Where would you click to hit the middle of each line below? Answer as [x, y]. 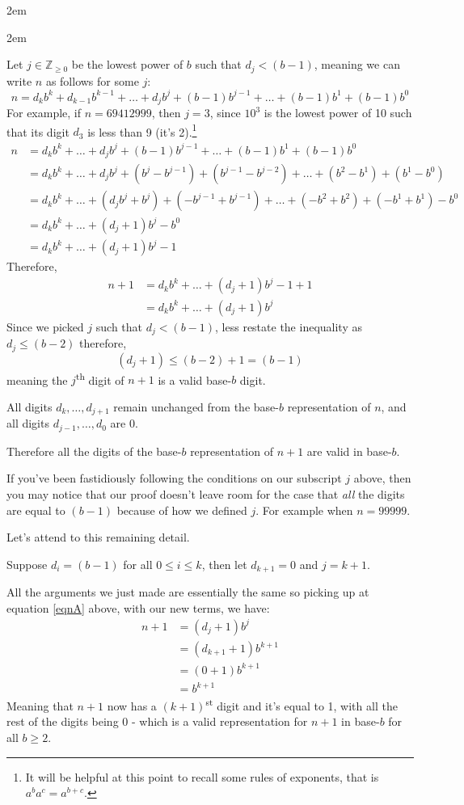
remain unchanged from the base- [196, 406]
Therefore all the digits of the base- [94, 451]
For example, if [44, 113]
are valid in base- [349, 451]
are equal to [36, 510]
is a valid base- [195, 379]
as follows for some [92, 80]
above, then [382, 478]
